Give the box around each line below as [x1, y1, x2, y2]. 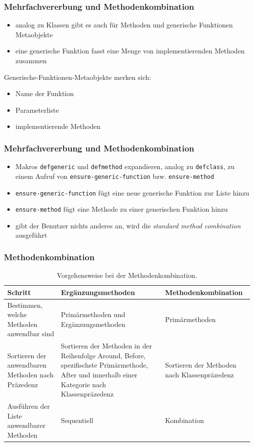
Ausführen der [7, 401, 50, 411]
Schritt [7, 287, 31, 297]
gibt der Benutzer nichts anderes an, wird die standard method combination [15, 220, 241, 230]
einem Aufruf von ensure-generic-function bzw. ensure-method [15, 171, 214, 181]
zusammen [15, 55, 47, 65]
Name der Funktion [15, 88, 74, 99]
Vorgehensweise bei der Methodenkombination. [57, 270, 197, 280]
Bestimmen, [7, 299, 43, 310]
